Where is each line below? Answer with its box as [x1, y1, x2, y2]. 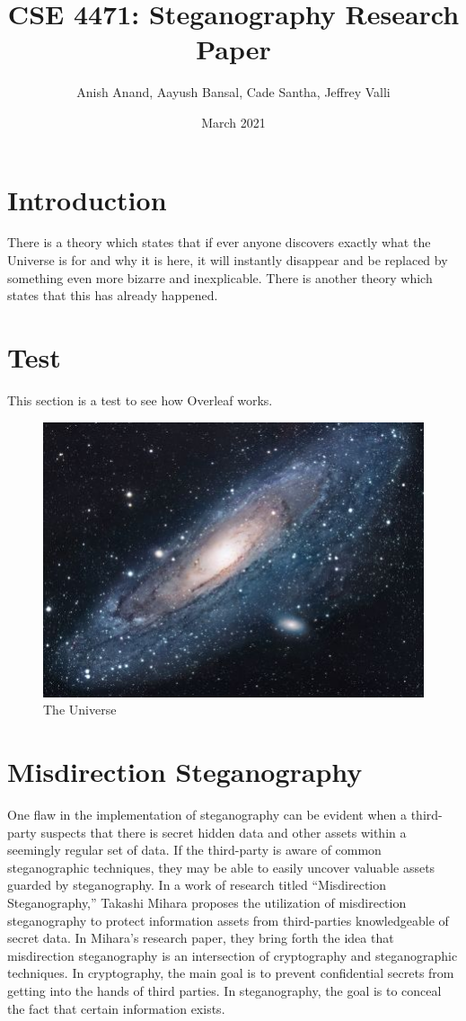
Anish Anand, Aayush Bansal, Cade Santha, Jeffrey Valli [76, 83, 391, 102]
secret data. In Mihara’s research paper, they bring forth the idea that [7, 928, 394, 947]
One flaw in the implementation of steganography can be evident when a [7, 805, 408, 824]
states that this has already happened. [7, 286, 218, 305]
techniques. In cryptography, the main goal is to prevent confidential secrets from [7, 963, 454, 982]
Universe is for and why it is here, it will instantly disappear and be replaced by [7, 251, 448, 270]
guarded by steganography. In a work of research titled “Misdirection [7, 875, 387, 894]
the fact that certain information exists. [7, 999, 225, 1017]
